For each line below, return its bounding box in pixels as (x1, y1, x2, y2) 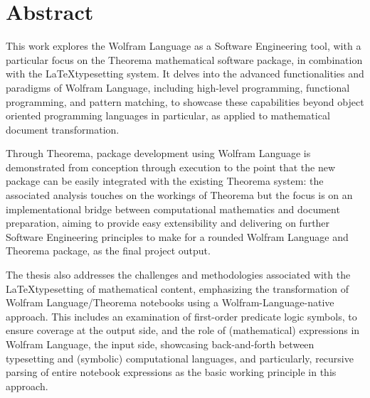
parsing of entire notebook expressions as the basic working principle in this (6, 365, 337, 380)
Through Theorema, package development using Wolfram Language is (6, 146, 311, 161)
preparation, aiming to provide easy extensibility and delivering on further (6, 215, 330, 230)
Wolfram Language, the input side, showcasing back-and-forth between (6, 337, 314, 351)
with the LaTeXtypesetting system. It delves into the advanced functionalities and (6, 66, 364, 81)
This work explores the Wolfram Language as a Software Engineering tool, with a (6, 38, 361, 53)
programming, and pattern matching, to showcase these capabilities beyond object (6, 94, 364, 109)
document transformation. (6, 122, 120, 136)
